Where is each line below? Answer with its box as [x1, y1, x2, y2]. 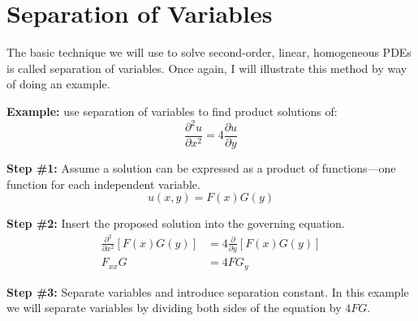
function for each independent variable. [6, 175, 200, 192]
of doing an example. [6, 75, 110, 92]
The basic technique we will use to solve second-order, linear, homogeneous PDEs [6, 44, 412, 61]
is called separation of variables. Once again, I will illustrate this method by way [6, 59, 407, 76]
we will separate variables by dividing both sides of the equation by [6, 299, 342, 316]
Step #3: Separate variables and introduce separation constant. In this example [6, 283, 409, 300]
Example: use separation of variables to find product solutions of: [6, 102, 338, 119]
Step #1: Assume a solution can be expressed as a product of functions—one [6, 160, 396, 177]
